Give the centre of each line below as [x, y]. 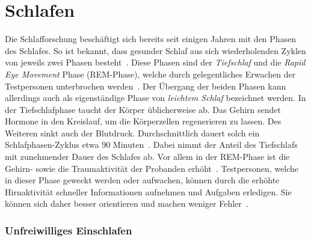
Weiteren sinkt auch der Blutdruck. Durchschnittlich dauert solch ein [132, 133]
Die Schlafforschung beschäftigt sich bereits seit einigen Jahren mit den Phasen [151, 39]
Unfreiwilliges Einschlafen [69, 230]
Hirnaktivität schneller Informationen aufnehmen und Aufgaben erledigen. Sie [148, 191]
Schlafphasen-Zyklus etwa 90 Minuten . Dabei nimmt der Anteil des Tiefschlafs [151, 145]
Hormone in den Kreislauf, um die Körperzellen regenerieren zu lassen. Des [143, 121]
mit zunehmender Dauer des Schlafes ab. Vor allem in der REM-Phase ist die [147, 157]
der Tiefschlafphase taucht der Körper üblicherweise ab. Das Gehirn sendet [143, 109]
